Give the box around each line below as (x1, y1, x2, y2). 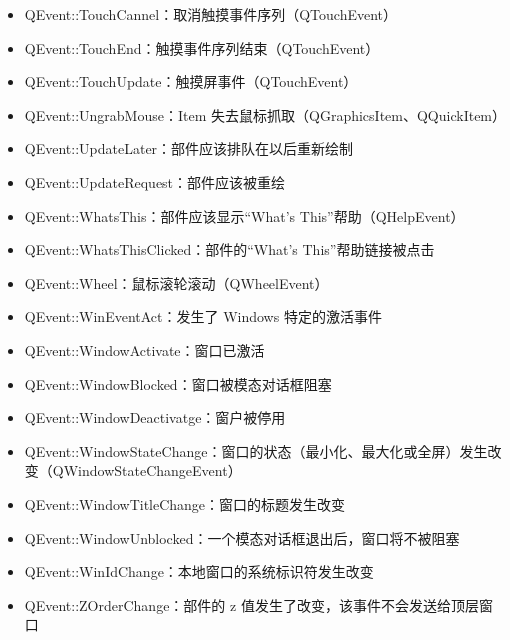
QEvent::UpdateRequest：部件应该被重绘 (24, 171, 286, 192)
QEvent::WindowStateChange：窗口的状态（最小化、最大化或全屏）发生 (24, 440, 488, 461)
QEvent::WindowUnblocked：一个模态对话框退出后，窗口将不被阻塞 (24, 527, 460, 548)
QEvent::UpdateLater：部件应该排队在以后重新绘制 (24, 138, 354, 159)
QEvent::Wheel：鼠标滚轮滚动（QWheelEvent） (24, 272, 329, 293)
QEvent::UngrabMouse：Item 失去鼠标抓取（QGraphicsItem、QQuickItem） (24, 104, 507, 125)
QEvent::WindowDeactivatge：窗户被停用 (24, 407, 286, 428)
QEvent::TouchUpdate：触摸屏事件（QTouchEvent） (24, 71, 358, 92)
